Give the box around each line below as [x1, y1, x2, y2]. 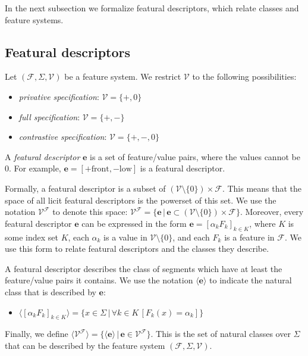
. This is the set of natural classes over [150, 327, 291, 340]
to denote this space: [52, 205, 128, 218]
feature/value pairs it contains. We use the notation [5, 274, 193, 286]
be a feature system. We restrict [64, 70, 181, 83]
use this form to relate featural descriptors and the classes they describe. [5, 242, 269, 255]
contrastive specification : [18, 130, 107, 143]
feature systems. [5, 13, 64, 26]
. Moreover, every [240, 205, 304, 218]
